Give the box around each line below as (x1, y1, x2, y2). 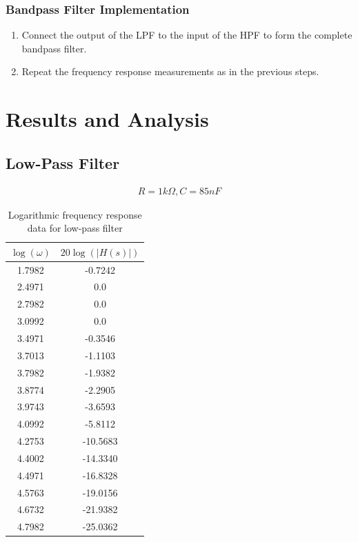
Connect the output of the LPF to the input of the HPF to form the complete (21, 28, 352, 42)
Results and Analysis (6, 105, 209, 133)
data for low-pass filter (27, 221, 123, 235)
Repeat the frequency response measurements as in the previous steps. (21, 64, 319, 79)
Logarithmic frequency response (8, 207, 142, 221)
